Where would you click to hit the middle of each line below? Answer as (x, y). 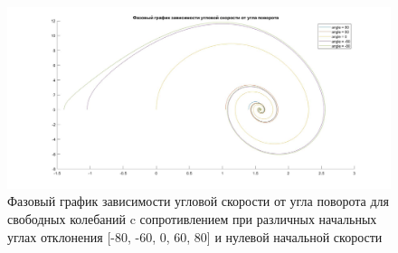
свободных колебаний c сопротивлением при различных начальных (192, 219)
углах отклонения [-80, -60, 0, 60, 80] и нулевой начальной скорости (195, 236)
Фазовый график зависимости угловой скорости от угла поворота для (198, 201)
